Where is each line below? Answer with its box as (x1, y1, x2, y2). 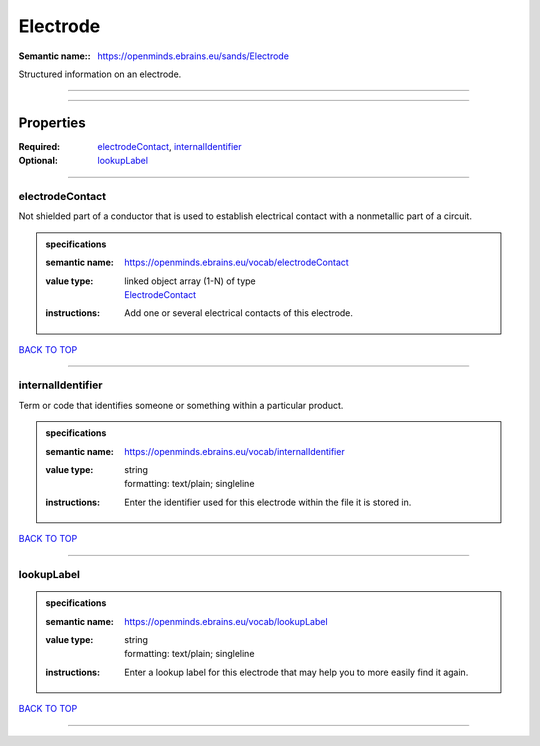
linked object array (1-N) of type (124, 275, 257, 287)
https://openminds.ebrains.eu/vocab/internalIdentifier (124, 445, 345, 457)
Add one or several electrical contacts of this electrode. (124, 307, 354, 319)
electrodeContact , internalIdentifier (97, 140, 242, 152)
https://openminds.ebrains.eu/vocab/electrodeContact (124, 256, 349, 269)
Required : (18, 140, 60, 152)
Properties (18, 114, 86, 131)
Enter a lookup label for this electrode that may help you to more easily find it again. (124, 666, 469, 678)
